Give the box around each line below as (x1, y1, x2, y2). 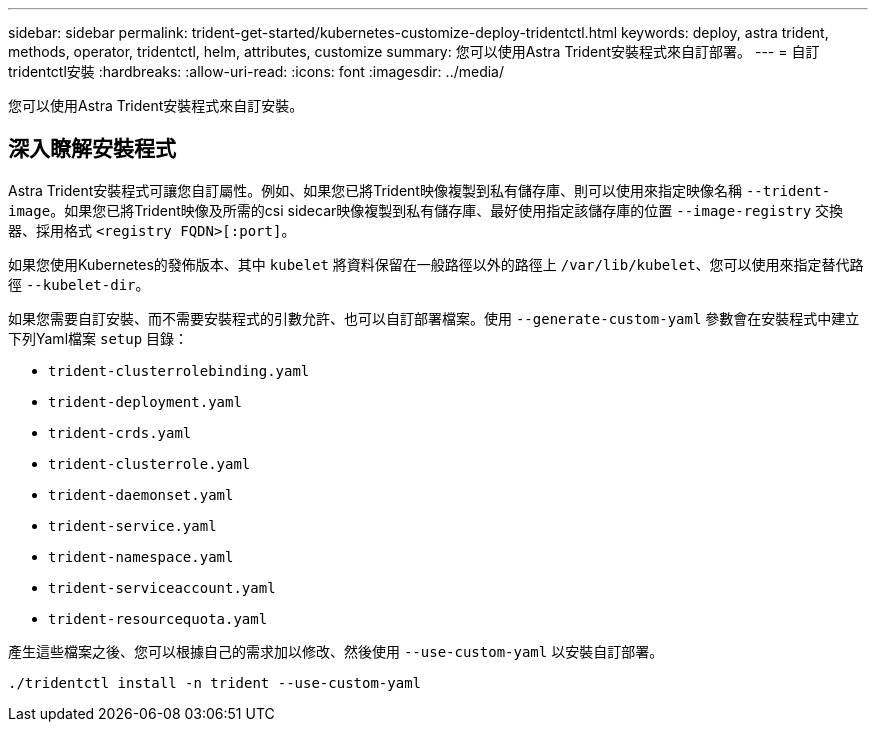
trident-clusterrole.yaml (48, 455, 251, 472)
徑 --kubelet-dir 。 (8, 275, 150, 293)
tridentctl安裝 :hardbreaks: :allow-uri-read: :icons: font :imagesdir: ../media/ (8, 63, 505, 80)
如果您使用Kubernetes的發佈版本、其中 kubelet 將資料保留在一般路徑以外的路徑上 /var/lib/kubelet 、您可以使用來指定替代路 (8, 255, 864, 273)
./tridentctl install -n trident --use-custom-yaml (8, 674, 422, 691)
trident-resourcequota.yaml (48, 610, 268, 627)
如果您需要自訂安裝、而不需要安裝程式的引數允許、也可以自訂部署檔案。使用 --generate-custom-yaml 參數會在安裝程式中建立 (8, 309, 860, 327)
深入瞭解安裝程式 (8, 136, 176, 162)
